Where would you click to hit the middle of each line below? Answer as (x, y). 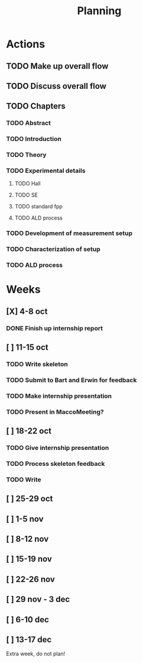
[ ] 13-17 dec (29, 640)
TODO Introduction (34, 139)
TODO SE (26, 195)
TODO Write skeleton (37, 364)
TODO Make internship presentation (59, 396)
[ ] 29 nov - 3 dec (38, 599)
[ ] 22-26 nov (30, 579)
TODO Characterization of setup (53, 249)
